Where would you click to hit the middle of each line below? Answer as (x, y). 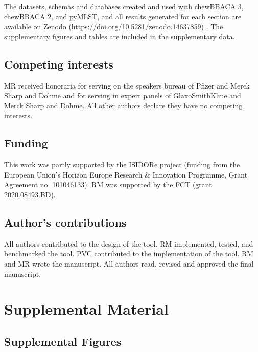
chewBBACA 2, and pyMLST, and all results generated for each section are (123, 16)
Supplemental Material (86, 309)
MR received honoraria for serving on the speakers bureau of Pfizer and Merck (127, 85)
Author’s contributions (65, 222)
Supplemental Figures (63, 341)
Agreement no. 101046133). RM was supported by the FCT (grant (108, 184)
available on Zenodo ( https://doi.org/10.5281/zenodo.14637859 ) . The (114, 26)
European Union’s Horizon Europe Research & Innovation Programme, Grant (126, 174)
